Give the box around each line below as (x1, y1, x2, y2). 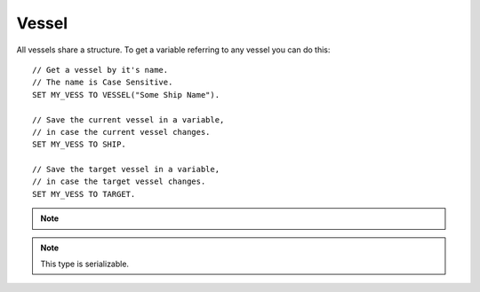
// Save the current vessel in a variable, (32, 114, 225, 124)
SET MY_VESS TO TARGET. (32, 189, 136, 199)
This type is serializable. (40, 258, 129, 270)
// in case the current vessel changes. (32, 127, 211, 137)
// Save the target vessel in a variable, (32, 164, 220, 175)
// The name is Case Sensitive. (32, 77, 173, 88)
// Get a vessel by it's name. (32, 65, 169, 75)
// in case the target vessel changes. (32, 177, 206, 186)
